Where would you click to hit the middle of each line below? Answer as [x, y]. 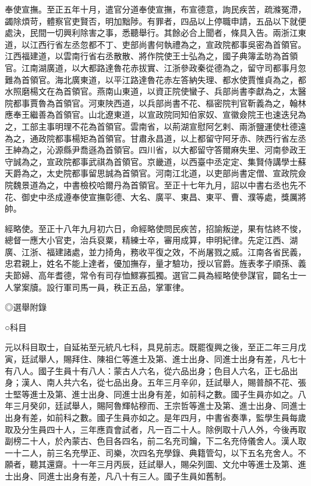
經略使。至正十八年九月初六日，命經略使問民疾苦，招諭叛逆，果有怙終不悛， [155, 228]
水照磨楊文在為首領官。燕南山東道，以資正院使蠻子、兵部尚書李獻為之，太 [151, 91]
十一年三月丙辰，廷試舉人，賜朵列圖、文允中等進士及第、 [185, 464]
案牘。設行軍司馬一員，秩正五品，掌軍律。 [105, 287]
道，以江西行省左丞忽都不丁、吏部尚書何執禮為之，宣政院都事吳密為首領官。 [155, 44]
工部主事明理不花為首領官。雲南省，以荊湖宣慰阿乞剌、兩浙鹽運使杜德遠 [164, 126]
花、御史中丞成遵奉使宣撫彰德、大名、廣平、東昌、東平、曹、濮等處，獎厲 [151, 196]
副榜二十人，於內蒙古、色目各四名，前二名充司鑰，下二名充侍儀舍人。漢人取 [155, 441]
